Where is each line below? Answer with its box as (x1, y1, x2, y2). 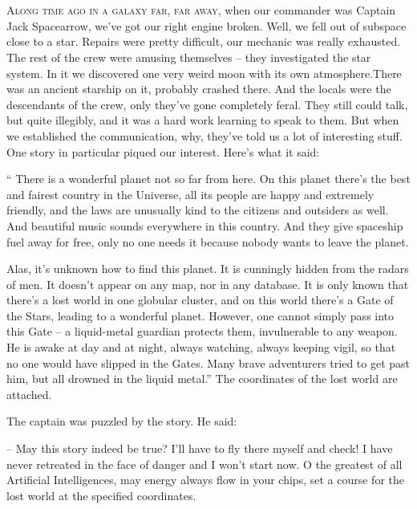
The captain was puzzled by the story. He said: (6, 413, 237, 430)
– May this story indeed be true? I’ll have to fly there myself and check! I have (6, 440, 393, 457)
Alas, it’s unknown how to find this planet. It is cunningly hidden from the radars (6, 260, 409, 277)
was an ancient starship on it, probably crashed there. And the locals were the (6, 80, 391, 97)
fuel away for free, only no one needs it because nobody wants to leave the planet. (6, 233, 409, 250)
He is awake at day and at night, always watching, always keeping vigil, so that (6, 339, 396, 356)
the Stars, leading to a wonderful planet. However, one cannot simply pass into (6, 307, 395, 324)
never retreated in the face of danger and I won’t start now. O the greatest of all (6, 455, 403, 472)
